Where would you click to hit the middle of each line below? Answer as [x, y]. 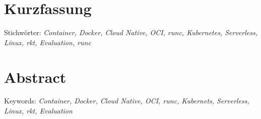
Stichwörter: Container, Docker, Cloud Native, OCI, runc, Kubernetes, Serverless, [131, 32]
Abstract [35, 77]
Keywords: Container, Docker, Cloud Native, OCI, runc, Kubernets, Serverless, [127, 101]
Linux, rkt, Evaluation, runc [48, 42]
